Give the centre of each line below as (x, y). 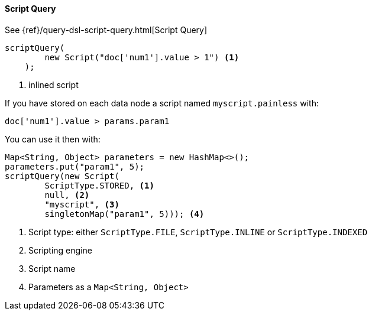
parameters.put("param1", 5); (75, 166)
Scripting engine (60, 250)
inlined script (54, 85)
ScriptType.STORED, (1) (99, 185)
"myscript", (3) (82, 204)
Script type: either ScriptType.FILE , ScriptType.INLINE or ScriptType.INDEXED (198, 232)
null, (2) (67, 195)
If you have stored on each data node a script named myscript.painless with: (162, 103)
